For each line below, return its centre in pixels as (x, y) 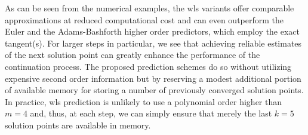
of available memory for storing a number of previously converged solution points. (154, 90)
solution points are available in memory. (78, 125)
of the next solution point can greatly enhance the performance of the (133, 55)
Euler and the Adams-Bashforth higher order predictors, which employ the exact (153, 31)
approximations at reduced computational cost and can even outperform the (144, 19)
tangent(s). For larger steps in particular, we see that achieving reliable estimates (153, 43)
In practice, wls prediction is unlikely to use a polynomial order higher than (144, 101)
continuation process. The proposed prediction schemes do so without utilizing (148, 66)
